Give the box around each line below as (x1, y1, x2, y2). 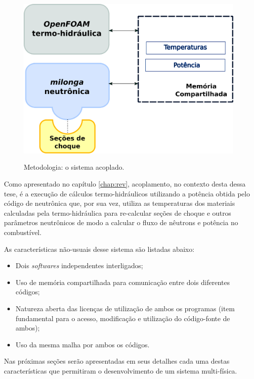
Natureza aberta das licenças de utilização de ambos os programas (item (15, 303, 235, 313)
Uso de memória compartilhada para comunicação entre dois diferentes (15, 277, 230, 287)
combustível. (4, 227, 42, 237)
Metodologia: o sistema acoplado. (24, 162, 125, 172)
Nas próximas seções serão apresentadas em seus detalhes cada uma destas (4, 356, 230, 366)
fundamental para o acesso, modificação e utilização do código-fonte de (15, 313, 230, 323)
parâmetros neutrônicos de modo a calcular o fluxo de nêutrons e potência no (4, 217, 238, 228)
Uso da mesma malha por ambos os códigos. (15, 339, 150, 349)
